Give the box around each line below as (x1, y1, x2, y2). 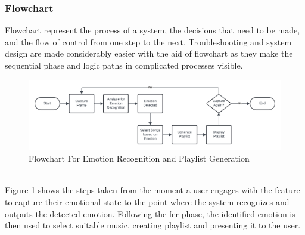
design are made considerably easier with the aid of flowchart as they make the (5, 47, 293, 60)
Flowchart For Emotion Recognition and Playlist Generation (29, 152, 250, 165)
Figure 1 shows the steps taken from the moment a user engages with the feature (5, 184, 300, 196)
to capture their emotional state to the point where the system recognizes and (5, 195, 290, 208)
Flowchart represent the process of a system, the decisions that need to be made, (5, 24, 300, 36)
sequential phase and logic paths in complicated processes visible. (5, 59, 243, 71)
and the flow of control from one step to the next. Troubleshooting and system (5, 35, 292, 48)
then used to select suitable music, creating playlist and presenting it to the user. (5, 219, 301, 231)
